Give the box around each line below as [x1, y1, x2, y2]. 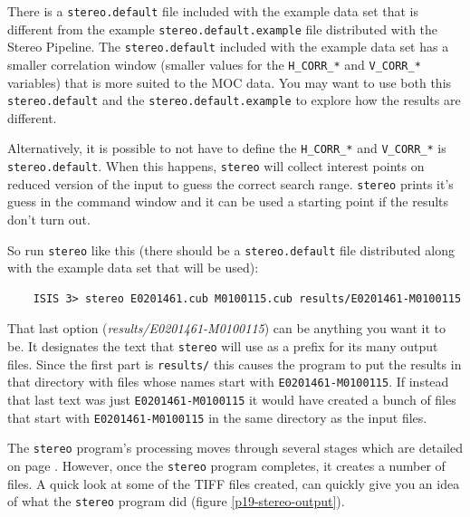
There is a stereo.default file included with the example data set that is [7, 2, 418, 20]
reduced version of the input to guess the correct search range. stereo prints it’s [7, 174, 454, 193]
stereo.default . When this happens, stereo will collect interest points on [7, 157, 425, 176]
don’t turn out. [7, 210, 91, 229]
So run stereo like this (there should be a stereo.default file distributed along [7, 240, 455, 259]
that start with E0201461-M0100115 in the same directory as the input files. [7, 407, 427, 426]
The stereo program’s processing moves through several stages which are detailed [7, 438, 463, 457]
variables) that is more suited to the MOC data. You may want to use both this [7, 72, 452, 91]
